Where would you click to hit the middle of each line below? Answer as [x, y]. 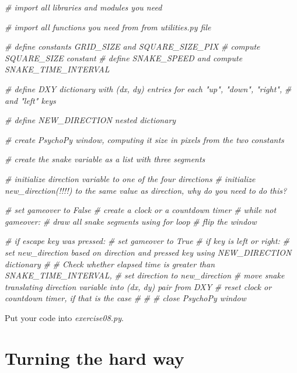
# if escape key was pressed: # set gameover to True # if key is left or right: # [147, 241]
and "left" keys [30, 100]
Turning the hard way [95, 358]
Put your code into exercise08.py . [64, 317]
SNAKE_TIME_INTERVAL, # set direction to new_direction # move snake [145, 275]
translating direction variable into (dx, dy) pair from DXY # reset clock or [138, 286]
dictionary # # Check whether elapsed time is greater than [110, 264]
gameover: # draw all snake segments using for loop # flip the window [131, 221]
